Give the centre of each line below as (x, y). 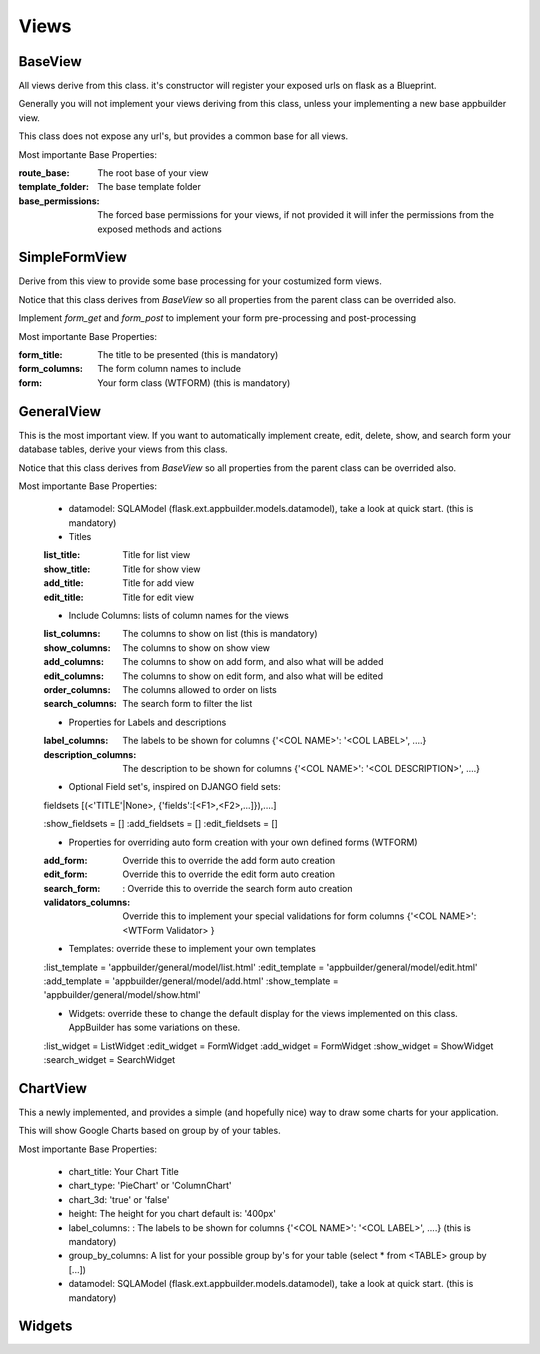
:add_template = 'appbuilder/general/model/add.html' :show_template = (191, 981)
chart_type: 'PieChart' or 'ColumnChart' (150, 1186)
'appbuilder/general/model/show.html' (122, 995)
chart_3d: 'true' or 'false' (119, 1199)
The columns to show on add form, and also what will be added (253, 662)
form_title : (41, 355)
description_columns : (90, 754)
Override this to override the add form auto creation (229, 860)
